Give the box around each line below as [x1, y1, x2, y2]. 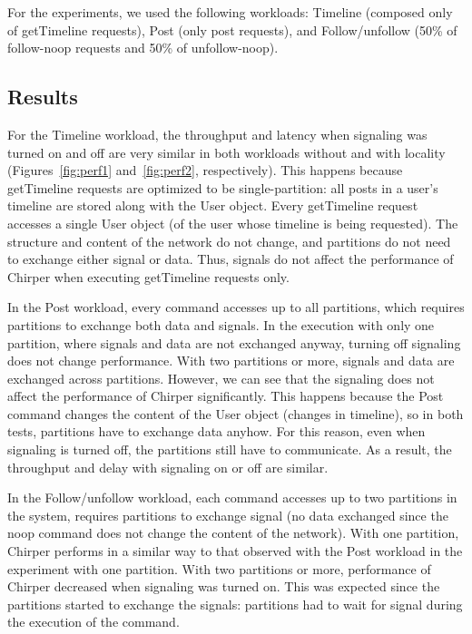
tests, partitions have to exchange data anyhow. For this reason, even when [7, 422, 426, 441]
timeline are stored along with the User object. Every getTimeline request [7, 196, 418, 215]
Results [7, 83, 78, 111]
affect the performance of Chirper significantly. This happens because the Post [7, 386, 444, 405]
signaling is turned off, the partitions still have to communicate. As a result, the [7, 440, 452, 459]
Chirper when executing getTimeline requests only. [7, 267, 290, 286]
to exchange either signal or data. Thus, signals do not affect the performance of [7, 249, 454, 268]
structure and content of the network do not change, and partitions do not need [7, 231, 451, 250]
